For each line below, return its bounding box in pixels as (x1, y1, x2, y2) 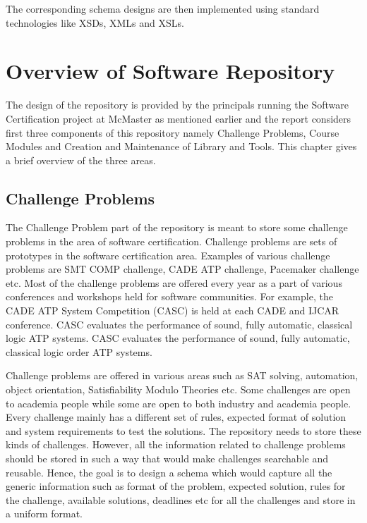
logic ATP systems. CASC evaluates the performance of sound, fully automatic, (6, 331, 350, 345)
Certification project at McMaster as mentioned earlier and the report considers (6, 111, 351, 125)
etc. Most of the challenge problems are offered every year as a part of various (6, 275, 342, 290)
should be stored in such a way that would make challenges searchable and (6, 450, 328, 465)
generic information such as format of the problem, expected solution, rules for (6, 479, 346, 493)
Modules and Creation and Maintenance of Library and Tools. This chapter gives (6, 139, 357, 154)
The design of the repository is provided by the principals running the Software (6, 97, 349, 112)
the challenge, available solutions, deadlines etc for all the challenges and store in (6, 492, 356, 507)
